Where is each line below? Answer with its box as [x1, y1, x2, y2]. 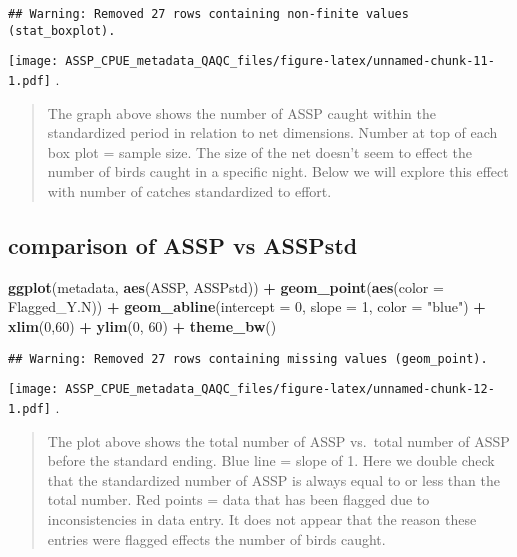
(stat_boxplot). [8, 23, 116, 38]
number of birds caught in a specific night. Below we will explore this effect [47, 161, 509, 182]
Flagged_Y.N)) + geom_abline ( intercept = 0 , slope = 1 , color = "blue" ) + [8, 296, 486, 317]
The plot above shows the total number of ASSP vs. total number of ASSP [47, 430, 510, 451]
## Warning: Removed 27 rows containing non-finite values [8, 7, 409, 21]
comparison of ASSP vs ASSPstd [8, 229, 358, 260]
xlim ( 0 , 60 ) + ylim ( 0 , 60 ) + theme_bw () [8, 315, 277, 336]
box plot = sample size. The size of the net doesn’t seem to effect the [47, 141, 472, 162]
